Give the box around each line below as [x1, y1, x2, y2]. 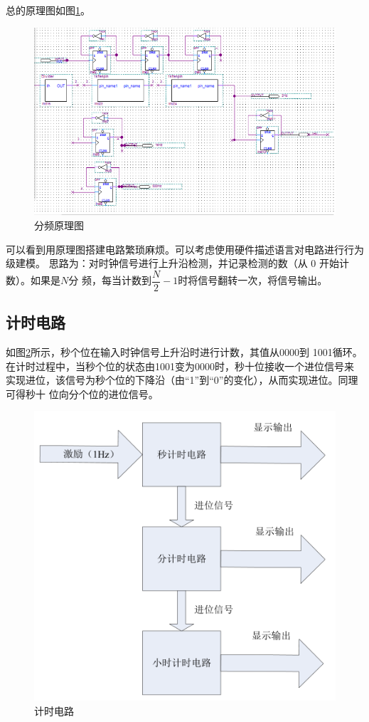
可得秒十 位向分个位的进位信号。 [6, 386, 159, 401]
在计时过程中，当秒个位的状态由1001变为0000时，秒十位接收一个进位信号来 [6, 358, 354, 373]
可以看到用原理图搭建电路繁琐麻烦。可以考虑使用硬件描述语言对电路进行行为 [6, 241, 364, 256]
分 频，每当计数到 [68, 273, 151, 288]
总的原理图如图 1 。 [6, 3, 90, 17]
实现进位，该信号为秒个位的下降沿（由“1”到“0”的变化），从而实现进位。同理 [6, 372, 358, 387]
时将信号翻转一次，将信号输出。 [178, 273, 328, 288]
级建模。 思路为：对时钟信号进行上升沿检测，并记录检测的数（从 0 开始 [6, 256, 339, 271]
